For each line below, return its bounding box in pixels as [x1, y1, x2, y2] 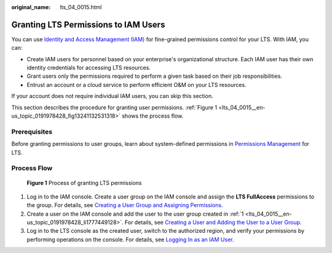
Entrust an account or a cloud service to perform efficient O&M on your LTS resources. [26, 81, 247, 88]
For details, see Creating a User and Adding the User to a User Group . [124, 219, 302, 226]
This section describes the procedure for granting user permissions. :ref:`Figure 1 [11, 104, 218, 111]
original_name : [11, 4, 51, 10]
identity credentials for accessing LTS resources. [26, 64, 151, 72]
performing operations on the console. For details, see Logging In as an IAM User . [26, 236, 234, 243]
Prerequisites [11, 127, 52, 136]
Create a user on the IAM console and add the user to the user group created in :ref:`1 [26, 210, 244, 217]
